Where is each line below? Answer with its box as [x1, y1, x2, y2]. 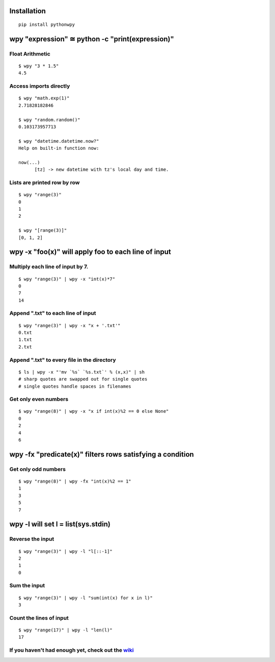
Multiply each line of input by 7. [9, 263, 89, 270]
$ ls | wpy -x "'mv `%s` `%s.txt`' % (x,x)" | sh [18, 369, 145, 375]
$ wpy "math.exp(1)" [18, 95, 70, 101]
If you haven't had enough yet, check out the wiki [9, 647, 134, 654]
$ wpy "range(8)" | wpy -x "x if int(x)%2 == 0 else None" [18, 408, 169, 414]
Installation [9, 7, 46, 15]
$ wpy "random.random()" [18, 117, 80, 122]
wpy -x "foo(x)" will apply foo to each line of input [9, 248, 171, 256]
